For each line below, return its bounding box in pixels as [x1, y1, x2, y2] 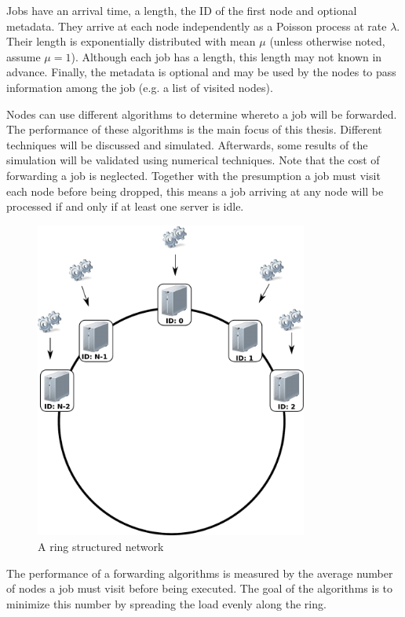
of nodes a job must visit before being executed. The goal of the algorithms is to [6, 580, 393, 597]
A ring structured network [38, 538, 164, 554]
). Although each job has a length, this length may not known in [71, 48, 382, 64]
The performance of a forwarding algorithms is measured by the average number [6, 564, 393, 581]
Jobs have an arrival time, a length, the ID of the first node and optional [6, 2, 357, 18]
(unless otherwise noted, [269, 33, 385, 50]
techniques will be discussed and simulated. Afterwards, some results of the [6, 136, 368, 152]
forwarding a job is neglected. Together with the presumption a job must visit [6, 167, 381, 183]
